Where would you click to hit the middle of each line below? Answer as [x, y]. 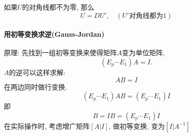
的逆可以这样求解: [37, 72]
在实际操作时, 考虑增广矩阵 [47, 126]
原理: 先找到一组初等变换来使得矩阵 [61, 53]
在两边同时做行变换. [35, 86]
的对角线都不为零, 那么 [58, 7]
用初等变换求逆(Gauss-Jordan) [54, 34]
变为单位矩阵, [143, 53]
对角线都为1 [148, 16]
